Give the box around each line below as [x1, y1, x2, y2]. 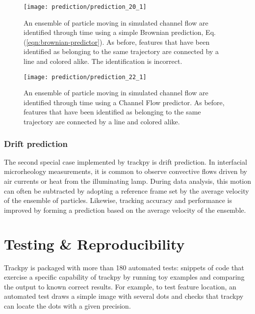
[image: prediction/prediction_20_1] [24, 3, 147, 10]
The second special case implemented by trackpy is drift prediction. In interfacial [4, 156, 247, 167]
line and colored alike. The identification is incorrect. [24, 56, 182, 66]
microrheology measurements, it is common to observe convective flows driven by [4, 166, 247, 176]
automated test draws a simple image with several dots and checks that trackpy [4, 291, 244, 301]
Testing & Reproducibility [4, 233, 185, 254]
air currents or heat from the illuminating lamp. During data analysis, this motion [4, 176, 252, 186]
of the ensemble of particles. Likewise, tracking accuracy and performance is [4, 195, 232, 205]
